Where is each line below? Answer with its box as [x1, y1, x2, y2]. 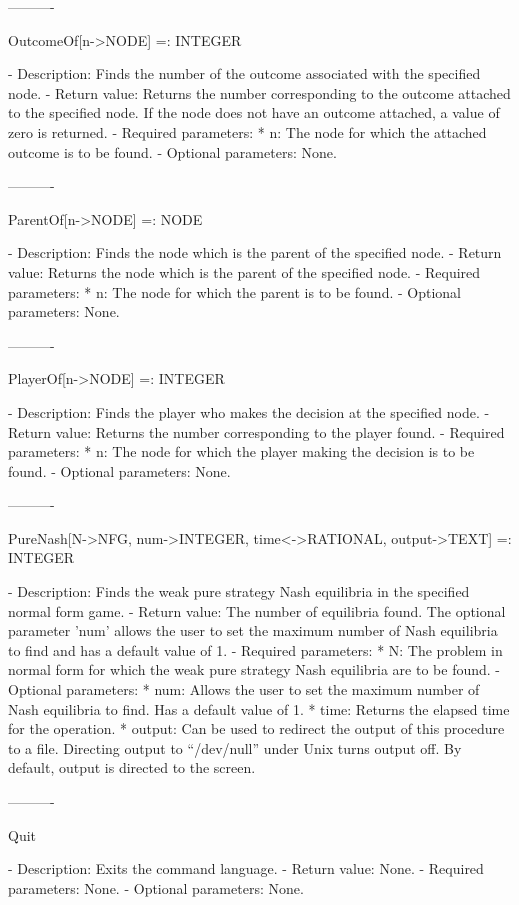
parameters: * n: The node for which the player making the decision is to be [8, 441, 475, 462]
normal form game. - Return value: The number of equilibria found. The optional [8, 600, 506, 621]
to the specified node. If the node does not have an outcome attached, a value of [8, 102, 500, 123]
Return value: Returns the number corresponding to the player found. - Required [8, 421, 505, 442]
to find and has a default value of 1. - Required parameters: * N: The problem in [8, 639, 503, 660]
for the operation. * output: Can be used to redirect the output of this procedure [8, 718, 505, 739]
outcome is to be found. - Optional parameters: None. [8, 141, 337, 162]
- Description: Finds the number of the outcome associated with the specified [8, 63, 481, 84]
